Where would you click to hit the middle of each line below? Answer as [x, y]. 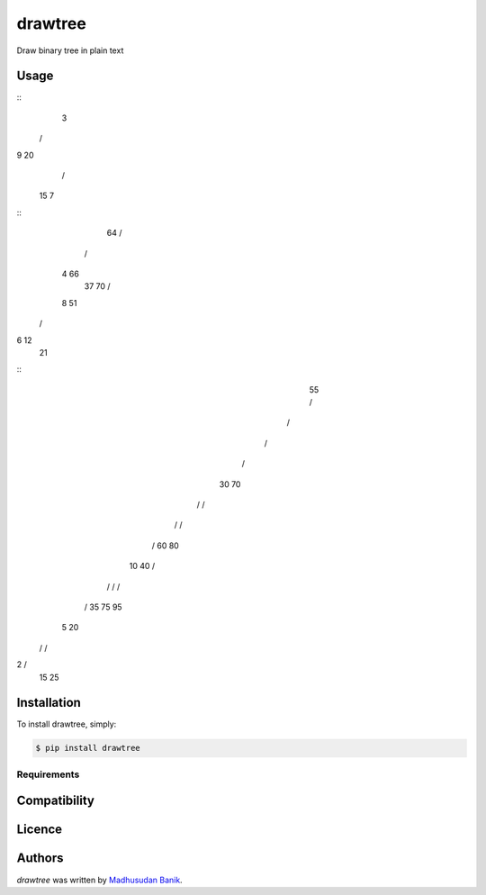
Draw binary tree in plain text [70, 50]
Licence [40, 830]
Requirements [48, 774]
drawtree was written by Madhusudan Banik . [100, 880]
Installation [49, 703]
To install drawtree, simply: [67, 724]
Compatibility [55, 801]
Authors [40, 859]
